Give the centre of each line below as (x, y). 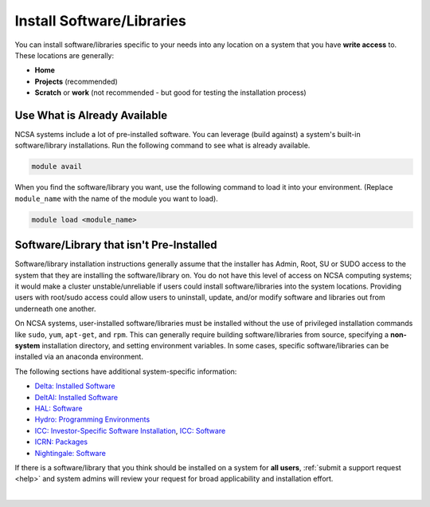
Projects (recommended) (76, 81)
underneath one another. (55, 309)
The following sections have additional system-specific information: (126, 371)
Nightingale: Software (70, 453)
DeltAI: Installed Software (76, 397)
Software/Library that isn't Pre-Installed (116, 245)
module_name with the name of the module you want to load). (116, 198)
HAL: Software (59, 408)
